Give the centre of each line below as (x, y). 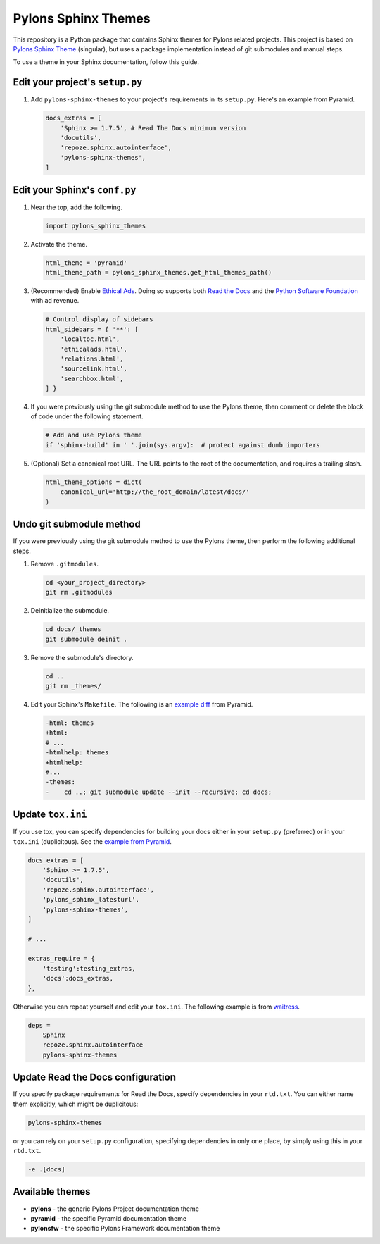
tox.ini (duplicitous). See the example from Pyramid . (92, 841)
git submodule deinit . (87, 639)
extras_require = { (61, 959)
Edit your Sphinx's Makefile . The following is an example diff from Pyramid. (142, 704)
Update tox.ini (50, 815)
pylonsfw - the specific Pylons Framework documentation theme (125, 1229)
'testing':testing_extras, (89, 968)
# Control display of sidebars (100, 319)
